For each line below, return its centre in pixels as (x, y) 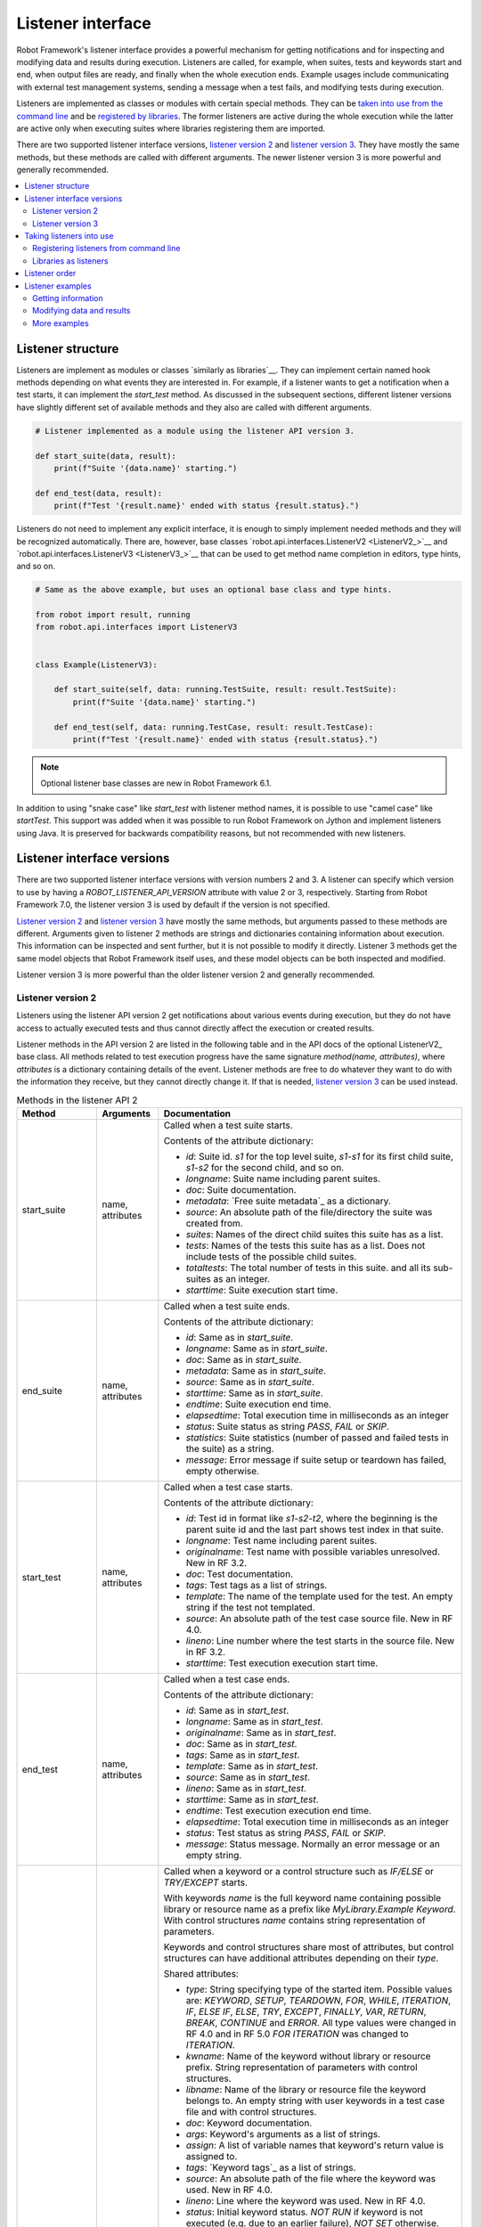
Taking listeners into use (69, 236)
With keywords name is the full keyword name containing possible (302, 1898)
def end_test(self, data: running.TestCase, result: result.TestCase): (214, 727)
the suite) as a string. (230, 1449)
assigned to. (212, 2157)
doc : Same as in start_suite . (244, 1360)
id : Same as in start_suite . (240, 1338)
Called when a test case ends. (227, 1679)
